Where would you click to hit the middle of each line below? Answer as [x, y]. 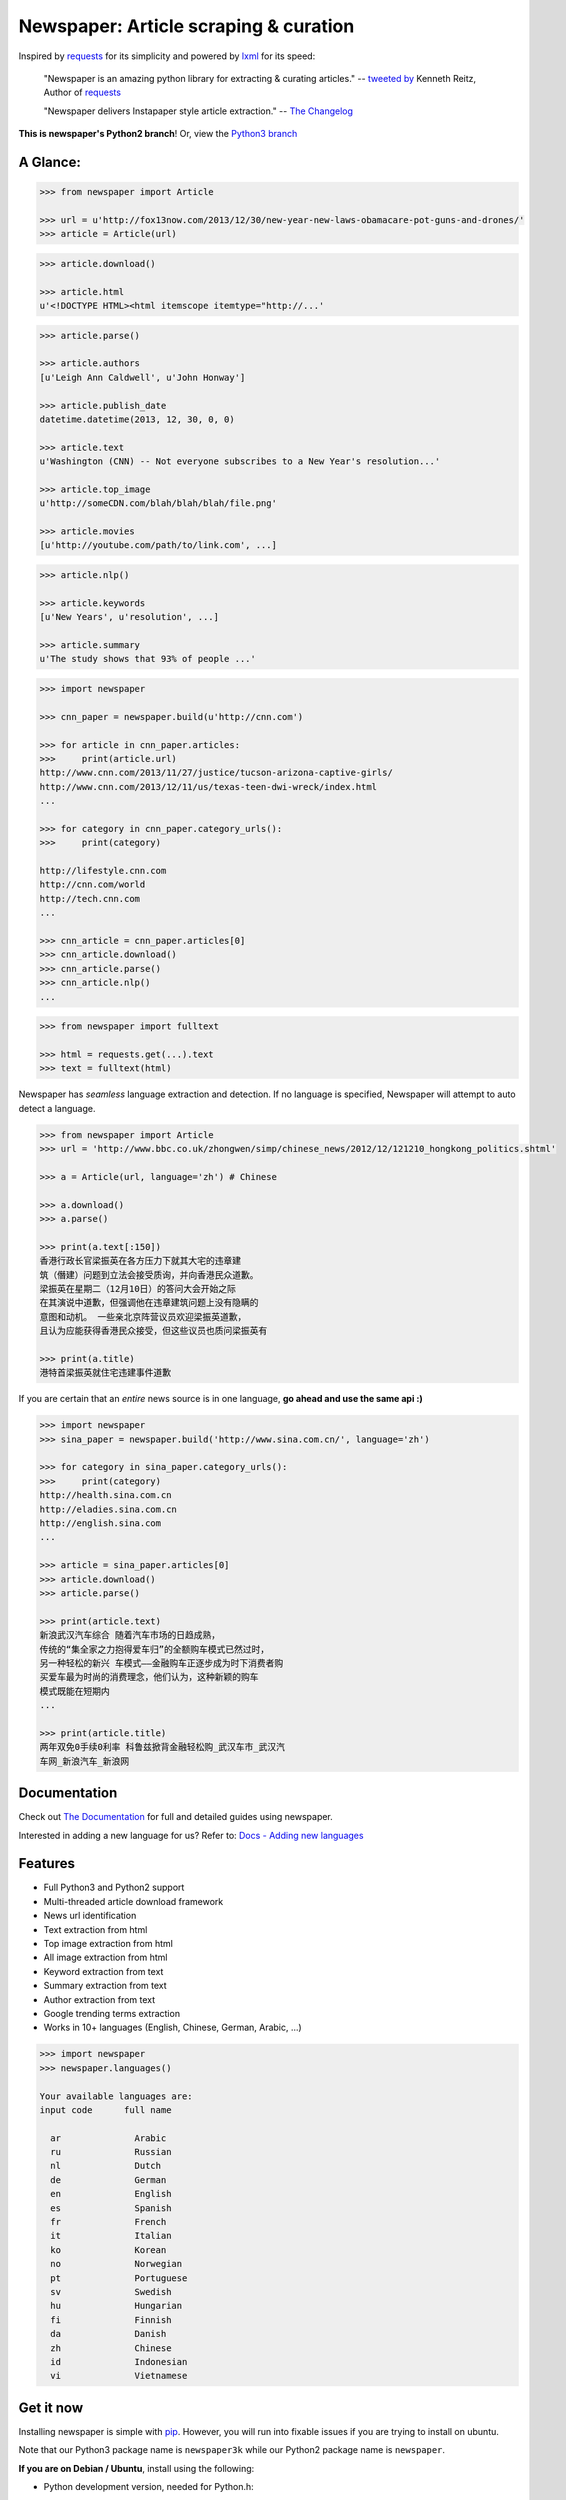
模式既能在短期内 [74, 1691]
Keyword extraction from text [103, 1971]
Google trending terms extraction [111, 2013]
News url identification [90, 1916]
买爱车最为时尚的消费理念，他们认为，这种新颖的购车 [149, 1677]
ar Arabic [108, 2138]
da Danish [108, 2334]
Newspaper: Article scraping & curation [186, 26]
